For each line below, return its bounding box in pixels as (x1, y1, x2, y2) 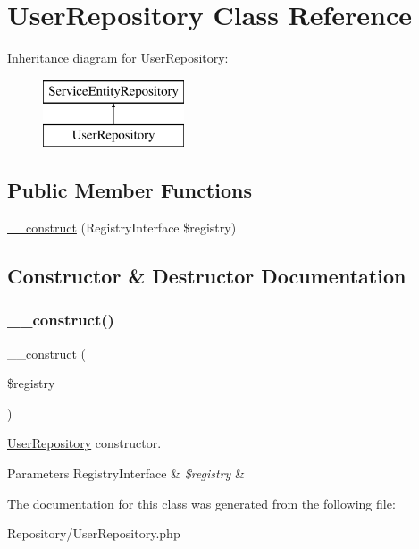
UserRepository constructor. (7, 434, 162, 452)
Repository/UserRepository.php (7, 524, 180, 543)
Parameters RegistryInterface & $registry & (7, 464, 245, 483)
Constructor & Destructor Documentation (7, 262, 406, 290)
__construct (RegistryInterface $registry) (7, 218, 237, 237)
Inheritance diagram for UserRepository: (7, 48, 229, 67)
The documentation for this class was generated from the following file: (7, 494, 396, 512)
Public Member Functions (7, 176, 252, 204)
